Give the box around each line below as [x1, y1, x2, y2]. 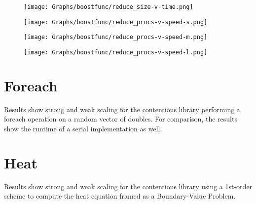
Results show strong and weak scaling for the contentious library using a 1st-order [4, 181, 253, 191]
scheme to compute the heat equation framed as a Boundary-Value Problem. [4, 191, 236, 201]
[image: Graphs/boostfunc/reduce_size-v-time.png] [24, 3, 193, 10]
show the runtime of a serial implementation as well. [4, 123, 162, 133]
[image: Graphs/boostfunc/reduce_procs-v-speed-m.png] [24, 34, 208, 41]
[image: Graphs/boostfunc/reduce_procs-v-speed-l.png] [24, 48, 208, 56]
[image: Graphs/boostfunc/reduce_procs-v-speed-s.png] [24, 18, 208, 26]
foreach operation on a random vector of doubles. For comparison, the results [4, 114, 237, 124]
